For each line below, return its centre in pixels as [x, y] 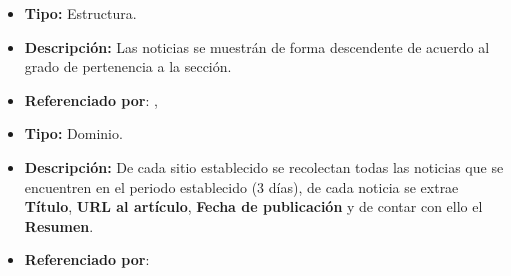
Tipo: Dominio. [73, 133]
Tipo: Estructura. [80, 13]
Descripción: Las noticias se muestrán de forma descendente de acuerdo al [257, 46]
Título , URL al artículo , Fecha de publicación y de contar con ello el [253, 206]
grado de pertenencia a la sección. [128, 66]
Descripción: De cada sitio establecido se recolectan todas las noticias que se [264, 166]
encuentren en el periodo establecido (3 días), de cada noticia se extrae [241, 186]
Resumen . [59, 225]
